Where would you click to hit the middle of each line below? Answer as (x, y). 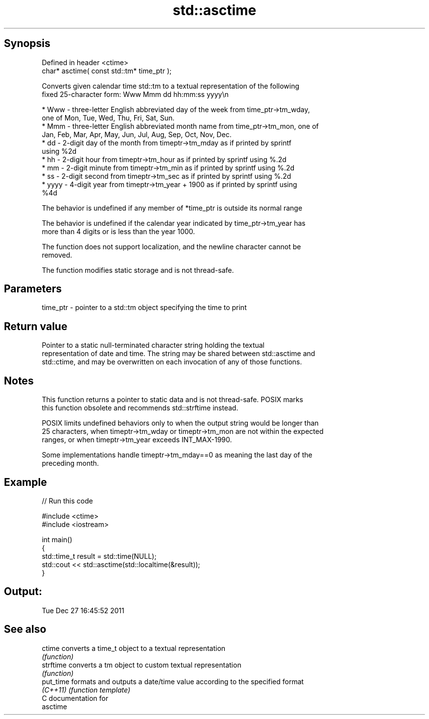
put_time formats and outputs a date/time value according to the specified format (173, 681)
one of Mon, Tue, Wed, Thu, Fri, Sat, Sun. (108, 118)
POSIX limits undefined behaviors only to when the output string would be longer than (180, 423)
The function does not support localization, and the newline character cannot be (171, 246)
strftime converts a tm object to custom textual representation (142, 665)
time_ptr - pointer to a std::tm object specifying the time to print (144, 308)
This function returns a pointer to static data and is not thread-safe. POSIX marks (172, 400)
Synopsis (27, 44)
